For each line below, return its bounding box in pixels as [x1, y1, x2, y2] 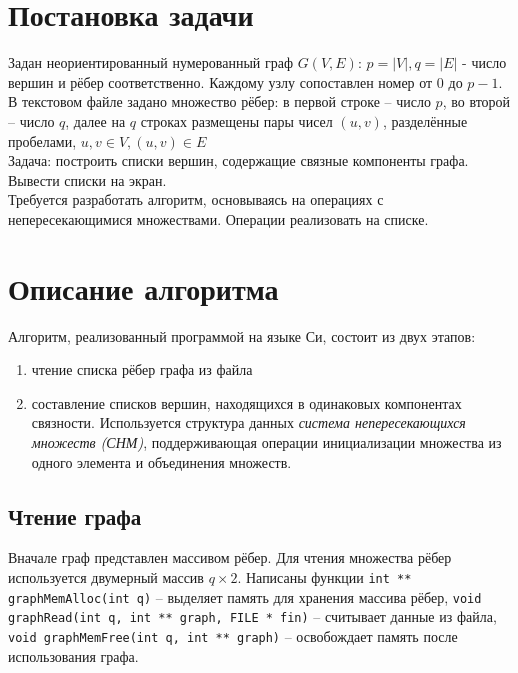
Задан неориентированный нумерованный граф [8, 52, 294, 73]
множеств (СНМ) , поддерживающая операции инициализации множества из [31, 431, 502, 452]
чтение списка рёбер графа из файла [31, 359, 253, 380]
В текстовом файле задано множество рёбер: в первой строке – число [8, 91, 431, 112]
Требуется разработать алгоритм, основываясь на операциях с [8, 189, 384, 210]
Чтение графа [8, 500, 142, 531]
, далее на [65, 110, 126, 131]
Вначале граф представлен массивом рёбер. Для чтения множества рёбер [8, 547, 452, 568]
